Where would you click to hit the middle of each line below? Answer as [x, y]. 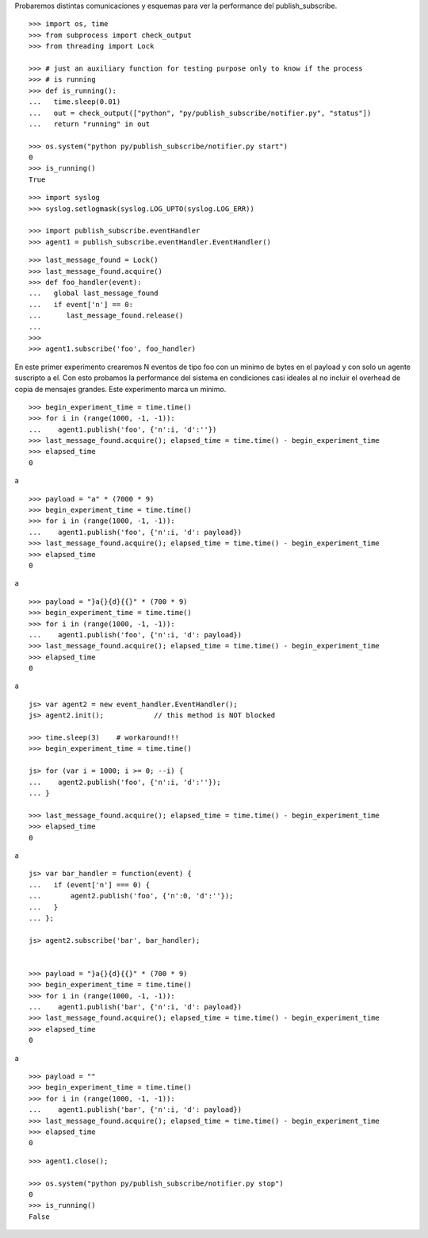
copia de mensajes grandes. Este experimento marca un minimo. [120, 389]
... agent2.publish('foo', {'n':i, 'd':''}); [125, 782]
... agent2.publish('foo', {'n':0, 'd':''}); [131, 896]
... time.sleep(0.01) [75, 102]
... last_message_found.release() [106, 316]
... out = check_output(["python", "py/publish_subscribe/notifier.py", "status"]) [200, 113]
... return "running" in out [90, 124]
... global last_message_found [94, 293]
